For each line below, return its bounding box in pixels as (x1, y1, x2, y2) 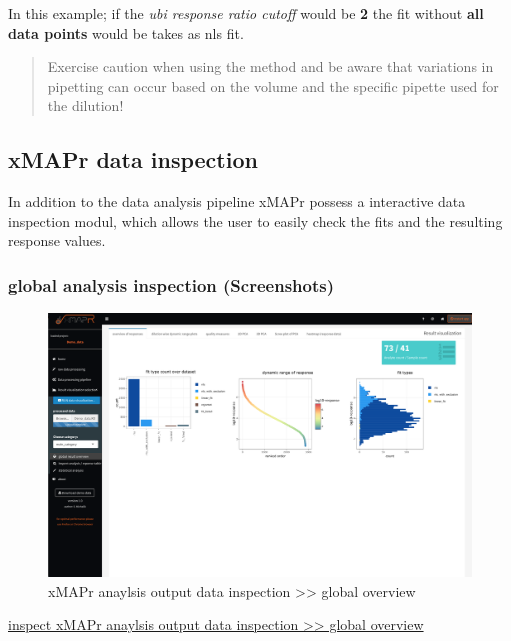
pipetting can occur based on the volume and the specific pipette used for (47, 75, 499, 96)
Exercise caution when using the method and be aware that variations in (47, 56, 494, 77)
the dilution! (47, 95, 124, 116)
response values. (8, 230, 106, 251)
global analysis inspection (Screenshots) (8, 272, 334, 297)
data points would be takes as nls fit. (8, 22, 244, 43)
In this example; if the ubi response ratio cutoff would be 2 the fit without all (8, 3, 484, 23)
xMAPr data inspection (8, 144, 258, 175)
